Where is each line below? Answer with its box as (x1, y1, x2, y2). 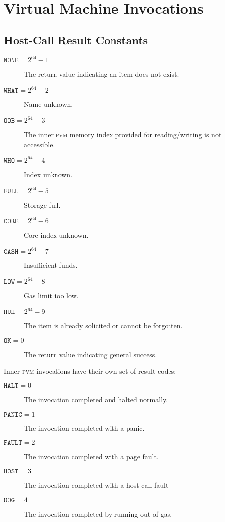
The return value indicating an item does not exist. (24, 69, 179, 79)
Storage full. (24, 200, 61, 210)
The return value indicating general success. (24, 349, 157, 360)
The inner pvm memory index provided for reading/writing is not (24, 129, 222, 140)
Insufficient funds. (24, 260, 78, 270)
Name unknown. (24, 99, 73, 109)
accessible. (24, 139, 55, 149)
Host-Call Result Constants (4, 32, 148, 47)
